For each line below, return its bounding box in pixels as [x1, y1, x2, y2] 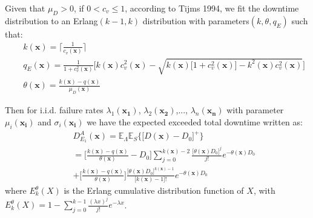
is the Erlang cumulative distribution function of [64, 184, 244, 197]
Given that [5, 2, 45, 14]
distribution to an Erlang [5, 14, 98, 27]
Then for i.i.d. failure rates [5, 104, 104, 116]
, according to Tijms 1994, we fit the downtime [125, 2, 299, 14]
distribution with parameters [142, 14, 249, 27]
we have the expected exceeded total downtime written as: [87, 115, 303, 128]
